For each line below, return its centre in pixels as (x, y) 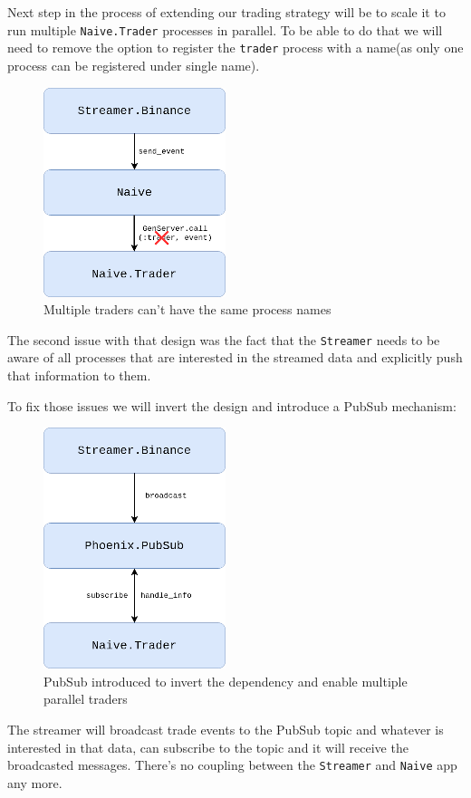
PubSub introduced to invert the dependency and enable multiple (226, 681)
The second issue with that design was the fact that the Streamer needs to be (224, 339)
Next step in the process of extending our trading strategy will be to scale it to (226, 12)
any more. (35, 782)
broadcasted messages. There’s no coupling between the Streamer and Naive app (232, 765)
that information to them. (79, 375)
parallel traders (86, 699)
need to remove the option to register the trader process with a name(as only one (235, 48)
